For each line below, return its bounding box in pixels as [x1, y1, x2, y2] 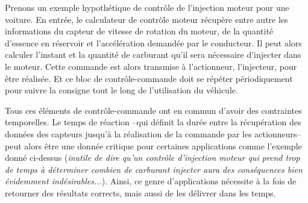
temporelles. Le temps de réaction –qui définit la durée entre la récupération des [5, 116, 301, 128]
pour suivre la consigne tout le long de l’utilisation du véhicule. [5, 84, 238, 96]
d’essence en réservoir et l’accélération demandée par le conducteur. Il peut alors [5, 36, 302, 49]
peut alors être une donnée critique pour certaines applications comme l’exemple [5, 139, 302, 152]
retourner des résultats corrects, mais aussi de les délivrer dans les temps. [5, 186, 276, 199]
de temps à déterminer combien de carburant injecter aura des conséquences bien [5, 163, 303, 175]
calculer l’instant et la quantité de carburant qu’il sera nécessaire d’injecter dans [5, 48, 301, 61]
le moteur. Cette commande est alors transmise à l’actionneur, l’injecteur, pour [5, 60, 297, 72]
